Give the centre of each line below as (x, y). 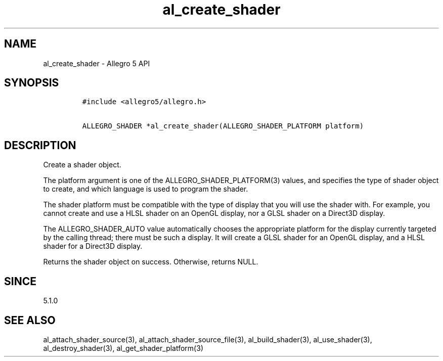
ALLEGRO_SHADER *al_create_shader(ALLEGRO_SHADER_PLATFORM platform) (223, 126)
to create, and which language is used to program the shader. (146, 189)
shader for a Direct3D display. (93, 246)
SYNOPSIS (32, 83)
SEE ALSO (30, 320)
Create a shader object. (82, 165)
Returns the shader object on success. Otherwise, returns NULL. (151, 262)
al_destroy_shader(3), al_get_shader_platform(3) (123, 348)
